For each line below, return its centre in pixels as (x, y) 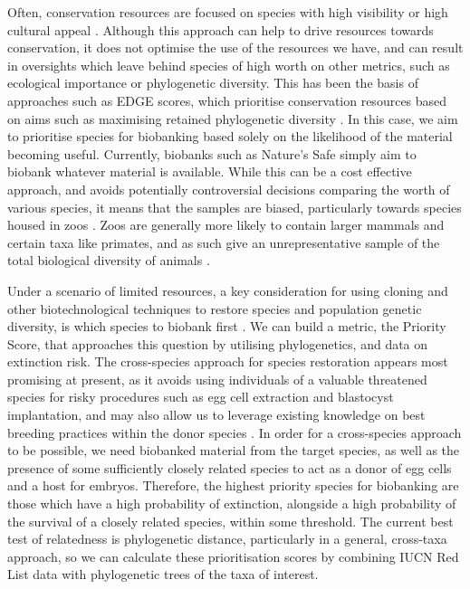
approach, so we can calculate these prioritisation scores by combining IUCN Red (233, 556)
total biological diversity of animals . (109, 260)
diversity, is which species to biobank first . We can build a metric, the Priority (227, 326)
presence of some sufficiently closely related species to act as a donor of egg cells (230, 467)
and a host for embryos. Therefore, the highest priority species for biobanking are (233, 485)
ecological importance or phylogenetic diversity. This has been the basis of (213, 83)
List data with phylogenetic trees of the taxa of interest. (163, 574)
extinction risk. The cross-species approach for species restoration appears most (228, 361)
